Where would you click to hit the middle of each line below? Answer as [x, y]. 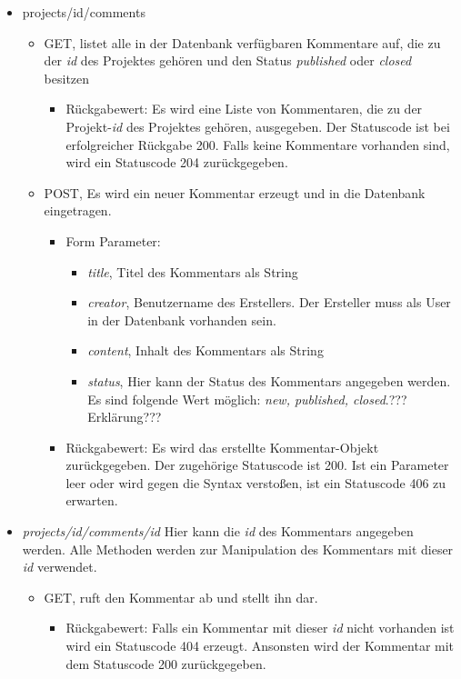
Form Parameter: [113, 240]
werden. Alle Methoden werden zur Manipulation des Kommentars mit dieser [238, 549]
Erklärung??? [125, 417]
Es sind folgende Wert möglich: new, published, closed [236, 399]
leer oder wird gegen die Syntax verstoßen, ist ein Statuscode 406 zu [256, 482]
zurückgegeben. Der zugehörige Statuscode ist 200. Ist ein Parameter [257, 465]
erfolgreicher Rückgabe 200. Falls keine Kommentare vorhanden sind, [258, 144]
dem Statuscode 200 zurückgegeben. [166, 663]
